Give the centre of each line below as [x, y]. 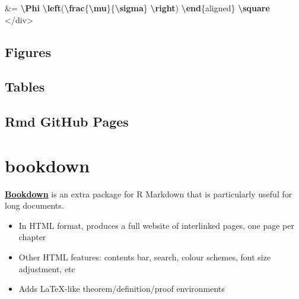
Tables [25, 86]
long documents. [34, 205]
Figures [28, 51]
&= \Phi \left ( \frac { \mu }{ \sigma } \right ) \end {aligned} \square [137, 8]
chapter [32, 237]
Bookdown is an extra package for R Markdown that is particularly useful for [149, 193]
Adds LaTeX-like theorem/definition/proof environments [122, 289]
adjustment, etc [47, 268]
